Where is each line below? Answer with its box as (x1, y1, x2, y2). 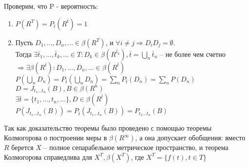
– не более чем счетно (160, 49, 226, 59)
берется (11, 142, 34, 152)
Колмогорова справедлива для (4, 151, 92, 162)
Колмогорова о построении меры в (4, 133, 107, 143)
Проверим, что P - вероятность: (4, 1, 98, 11)
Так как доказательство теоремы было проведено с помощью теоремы (4, 123, 211, 133)
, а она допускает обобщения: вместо (135, 133, 246, 143)
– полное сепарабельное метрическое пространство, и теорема (43, 142, 229, 152)
